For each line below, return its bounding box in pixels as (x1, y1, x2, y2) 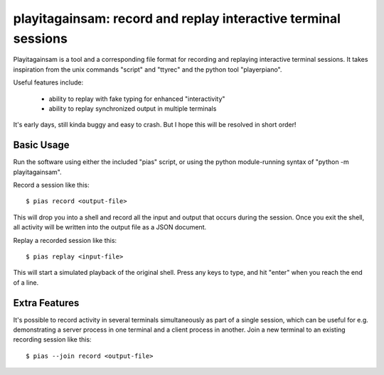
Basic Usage (13, 139, 70, 151)
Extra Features (13, 297, 80, 309)
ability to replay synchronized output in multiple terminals (48, 104, 217, 113)
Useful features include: (13, 78, 84, 87)
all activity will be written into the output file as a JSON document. (13, 223, 206, 232)
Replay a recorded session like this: (13, 236, 117, 244)
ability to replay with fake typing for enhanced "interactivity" (48, 94, 225, 103)
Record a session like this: (13, 180, 90, 189)
